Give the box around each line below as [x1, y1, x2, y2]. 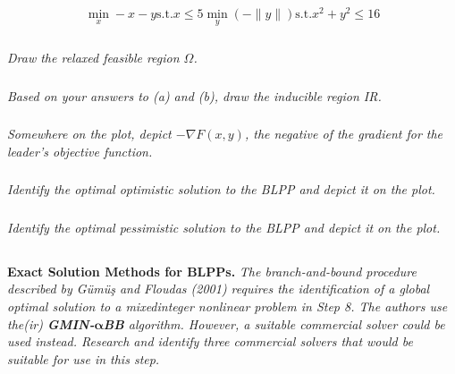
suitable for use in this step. [7, 349, 160, 368]
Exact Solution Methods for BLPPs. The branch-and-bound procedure [7, 261, 417, 280]
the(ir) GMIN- [7, 314, 95, 333]
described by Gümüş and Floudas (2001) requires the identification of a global [7, 279, 430, 298]
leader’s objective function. [7, 141, 153, 160]
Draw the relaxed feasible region [7, 48, 180, 67]
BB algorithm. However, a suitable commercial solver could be [103, 314, 445, 333]
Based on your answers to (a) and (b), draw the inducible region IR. [7, 86, 382, 105]
